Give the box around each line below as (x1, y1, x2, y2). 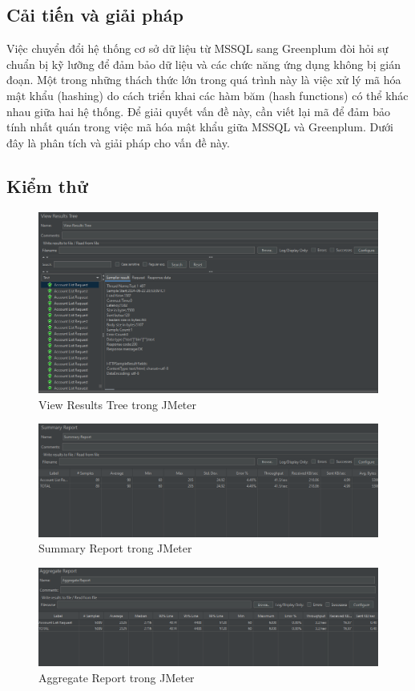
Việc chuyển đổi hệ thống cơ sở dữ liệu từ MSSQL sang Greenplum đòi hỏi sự (6, 40, 389, 57)
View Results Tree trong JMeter (38, 396, 197, 412)
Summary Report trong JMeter (38, 540, 192, 556)
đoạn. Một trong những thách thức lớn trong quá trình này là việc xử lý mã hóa (6, 71, 401, 88)
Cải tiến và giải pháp (6, 2, 183, 27)
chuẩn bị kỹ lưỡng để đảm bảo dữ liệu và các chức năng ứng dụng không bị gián (6, 55, 401, 72)
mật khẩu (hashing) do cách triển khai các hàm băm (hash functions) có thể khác (6, 86, 409, 103)
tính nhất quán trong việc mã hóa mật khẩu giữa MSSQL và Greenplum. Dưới (6, 119, 393, 135)
